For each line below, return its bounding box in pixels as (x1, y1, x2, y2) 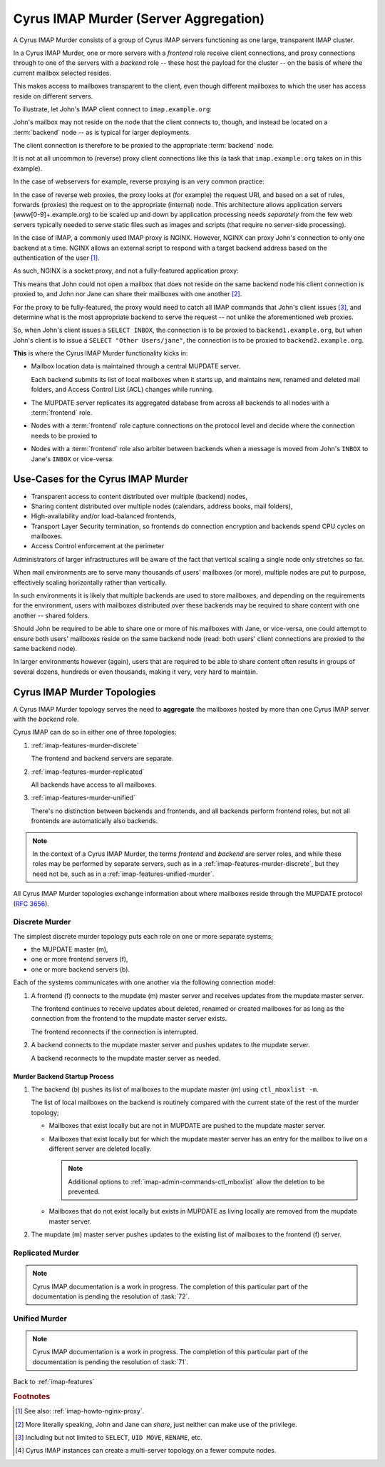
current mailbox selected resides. (13, 69, 112, 77)
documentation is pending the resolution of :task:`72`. (32, 1292, 190, 1301)
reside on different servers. (13, 91, 93, 100)
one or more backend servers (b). (31, 964, 130, 974)
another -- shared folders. (13, 611, 90, 620)
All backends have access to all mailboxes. (31, 780, 157, 789)
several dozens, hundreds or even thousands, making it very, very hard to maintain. (13, 667, 258, 676)
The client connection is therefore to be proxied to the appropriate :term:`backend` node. (13, 141, 274, 150)
